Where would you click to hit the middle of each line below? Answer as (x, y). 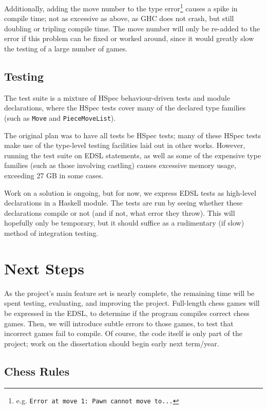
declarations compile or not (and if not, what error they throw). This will (120, 212)
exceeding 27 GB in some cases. (54, 175)
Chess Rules (37, 371)
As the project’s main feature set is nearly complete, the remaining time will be (129, 293)
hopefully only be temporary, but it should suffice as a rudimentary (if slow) (124, 223)
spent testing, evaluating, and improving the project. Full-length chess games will (132, 303)
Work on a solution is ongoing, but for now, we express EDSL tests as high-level (130, 192)
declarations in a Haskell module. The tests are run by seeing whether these (123, 203)
